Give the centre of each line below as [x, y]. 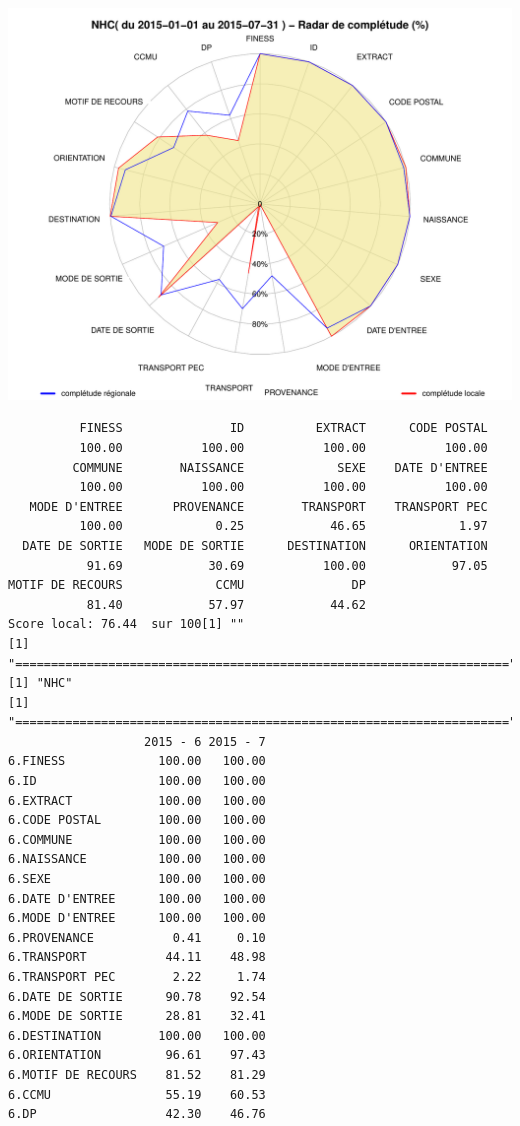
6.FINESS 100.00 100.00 [137, 761]
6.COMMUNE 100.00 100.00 [137, 839]
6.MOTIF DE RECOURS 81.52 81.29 [137, 1074]
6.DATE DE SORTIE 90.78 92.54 [137, 996]
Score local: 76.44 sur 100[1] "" [126, 624]
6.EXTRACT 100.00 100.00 [137, 800]
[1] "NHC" [40, 683]
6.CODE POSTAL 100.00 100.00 [137, 820]
